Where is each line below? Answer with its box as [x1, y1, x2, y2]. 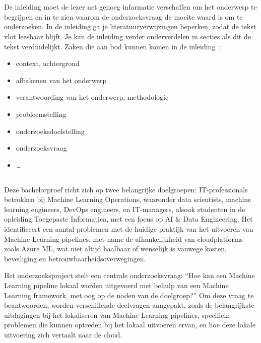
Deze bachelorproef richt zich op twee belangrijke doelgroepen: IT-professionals [4, 184, 248, 194]
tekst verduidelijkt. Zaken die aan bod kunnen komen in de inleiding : [4, 41, 221, 51]
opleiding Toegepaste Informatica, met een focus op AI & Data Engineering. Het [4, 214, 253, 224]
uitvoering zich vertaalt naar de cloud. [4, 329, 122, 340]
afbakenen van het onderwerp [16, 75, 107, 85]
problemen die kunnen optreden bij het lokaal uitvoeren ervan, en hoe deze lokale [4, 319, 256, 330]
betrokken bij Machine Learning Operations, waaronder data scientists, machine [4, 194, 251, 204]
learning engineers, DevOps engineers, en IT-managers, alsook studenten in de [4, 203, 245, 214]
